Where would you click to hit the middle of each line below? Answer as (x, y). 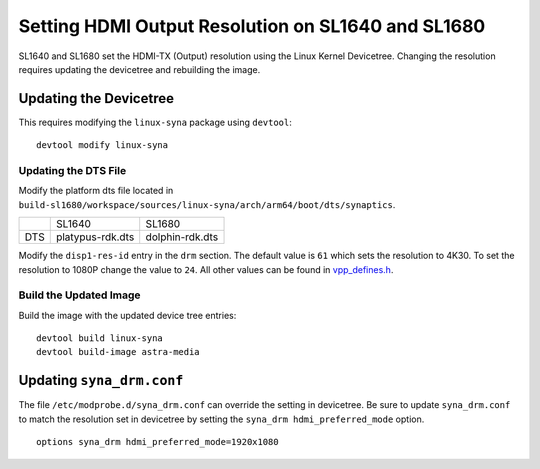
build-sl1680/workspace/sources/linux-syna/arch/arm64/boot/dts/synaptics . (207, 204)
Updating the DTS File (72, 170)
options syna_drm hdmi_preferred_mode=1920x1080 (157, 442)
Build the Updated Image (79, 295)
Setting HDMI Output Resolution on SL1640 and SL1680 (252, 26)
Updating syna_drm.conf (101, 380)
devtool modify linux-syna (102, 145)
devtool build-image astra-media (118, 352)
